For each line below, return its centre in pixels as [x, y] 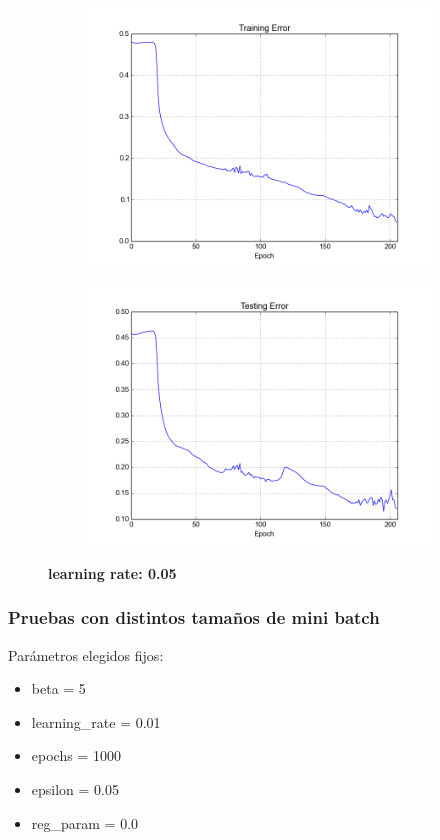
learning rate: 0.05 [112, 572]
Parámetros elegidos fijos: [86, 654]
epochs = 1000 [76, 755]
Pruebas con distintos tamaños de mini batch [194, 617]
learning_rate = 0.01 [96, 721]
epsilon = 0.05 [75, 788]
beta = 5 [58, 688]
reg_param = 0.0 [85, 822]
